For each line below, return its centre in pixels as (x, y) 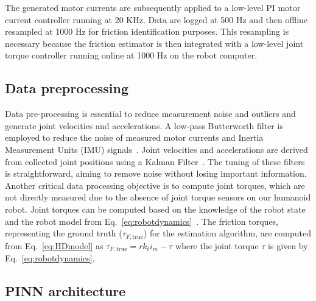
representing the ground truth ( (64, 233)
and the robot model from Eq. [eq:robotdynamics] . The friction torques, (142, 221)
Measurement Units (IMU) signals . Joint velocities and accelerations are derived (156, 149)
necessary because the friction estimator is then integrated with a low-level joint (154, 43)
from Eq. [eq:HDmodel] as (54, 245)
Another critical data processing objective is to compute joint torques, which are (155, 185)
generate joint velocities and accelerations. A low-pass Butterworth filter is (144, 125)
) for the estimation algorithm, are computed (227, 233)
